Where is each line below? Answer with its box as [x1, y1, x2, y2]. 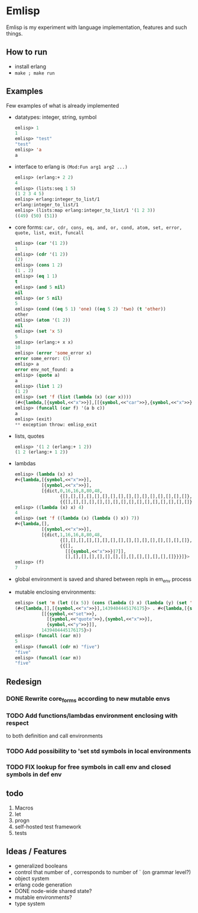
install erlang [14, 63, 46, 70]
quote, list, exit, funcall [14, 229, 84, 236]
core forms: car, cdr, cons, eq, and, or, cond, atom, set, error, [14, 224, 182, 231]
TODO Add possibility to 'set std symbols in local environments [6, 747, 191, 755]
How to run [6, 47, 48, 57]
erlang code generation [14, 881, 72, 888]
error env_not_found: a [14, 367, 74, 373]
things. [6, 30, 23, 37]
